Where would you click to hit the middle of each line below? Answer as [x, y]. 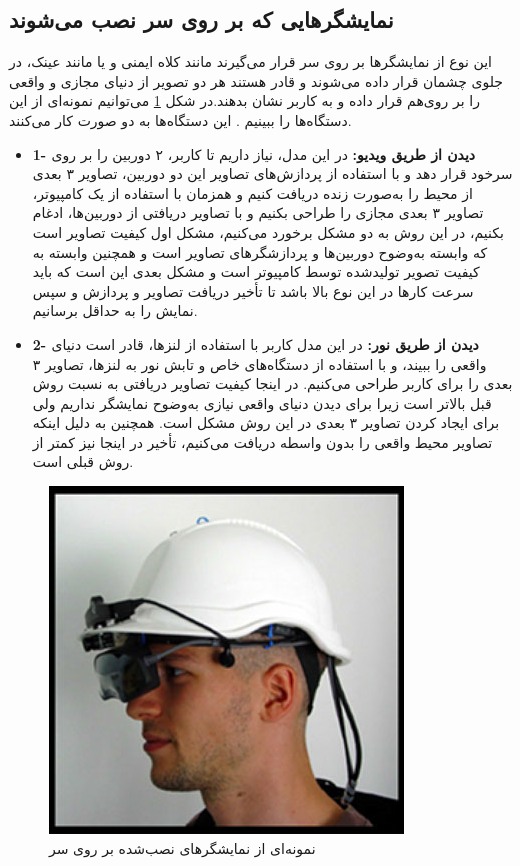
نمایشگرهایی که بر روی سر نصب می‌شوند [201, 19]
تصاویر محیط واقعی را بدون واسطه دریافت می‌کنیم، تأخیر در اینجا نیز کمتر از [262, 441]
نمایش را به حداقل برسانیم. [115, 310]
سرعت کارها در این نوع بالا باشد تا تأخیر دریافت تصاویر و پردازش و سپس [253, 290]
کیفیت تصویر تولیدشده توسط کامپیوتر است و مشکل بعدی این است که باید [256, 271]
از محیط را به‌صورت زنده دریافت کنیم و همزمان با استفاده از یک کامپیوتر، [252, 192]
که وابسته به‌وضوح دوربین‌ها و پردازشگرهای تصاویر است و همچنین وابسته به [260, 251]
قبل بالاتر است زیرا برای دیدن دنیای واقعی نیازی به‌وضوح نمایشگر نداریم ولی [262, 402]
